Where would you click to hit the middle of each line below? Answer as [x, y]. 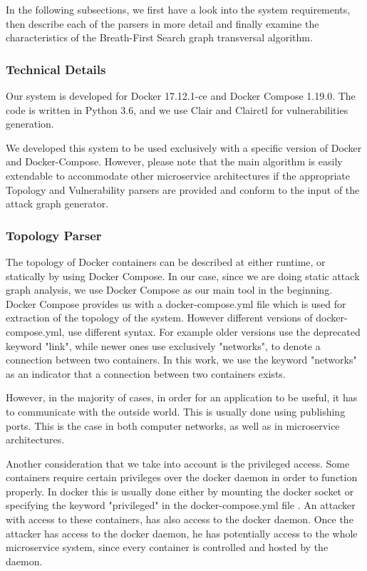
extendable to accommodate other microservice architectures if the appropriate [178, 175]
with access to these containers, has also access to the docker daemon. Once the [180, 519]
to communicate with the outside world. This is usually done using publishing [176, 411]
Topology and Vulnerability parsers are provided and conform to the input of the [183, 189]
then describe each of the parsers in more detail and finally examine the [162, 23]
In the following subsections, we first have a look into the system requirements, [178, 9]
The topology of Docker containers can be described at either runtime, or [166, 261]
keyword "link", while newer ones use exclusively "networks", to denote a [163, 345]
